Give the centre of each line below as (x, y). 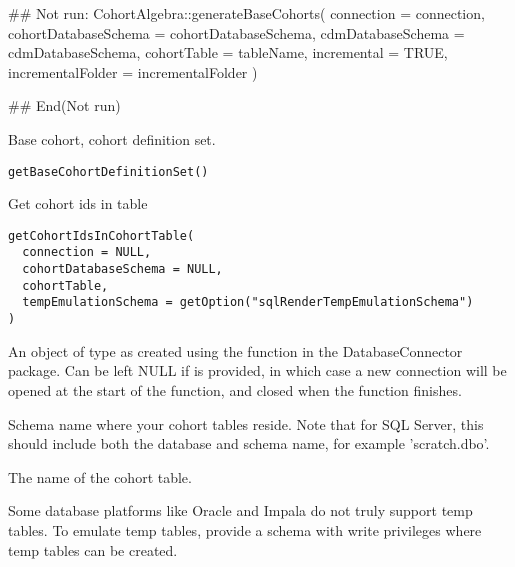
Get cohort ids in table (78, 203)
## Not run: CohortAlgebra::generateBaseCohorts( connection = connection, (246, 13)
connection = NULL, (87, 252)
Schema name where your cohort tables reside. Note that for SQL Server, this (246, 423)
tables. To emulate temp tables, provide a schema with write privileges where (245, 529)
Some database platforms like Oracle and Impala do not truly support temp (240, 510)
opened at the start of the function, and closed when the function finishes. (235, 389)
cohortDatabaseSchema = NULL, (122, 269)
